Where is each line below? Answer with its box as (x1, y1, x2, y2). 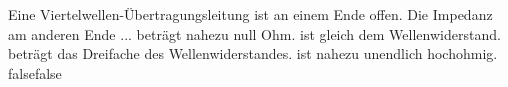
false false (8, 62, 62, 83)
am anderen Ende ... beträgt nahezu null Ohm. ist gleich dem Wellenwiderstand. (8, 23, 501, 44)
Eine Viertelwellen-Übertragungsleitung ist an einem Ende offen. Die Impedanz (8, 4, 493, 24)
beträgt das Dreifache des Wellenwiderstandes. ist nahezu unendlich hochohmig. (8, 43, 498, 64)
